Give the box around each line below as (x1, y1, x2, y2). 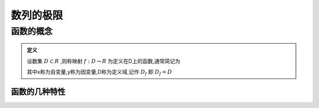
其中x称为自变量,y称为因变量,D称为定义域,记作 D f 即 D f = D (27, 68, 172, 77)
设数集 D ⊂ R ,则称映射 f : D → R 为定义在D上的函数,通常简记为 (27, 57, 180, 64)
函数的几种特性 (11, 86, 66, 97)
